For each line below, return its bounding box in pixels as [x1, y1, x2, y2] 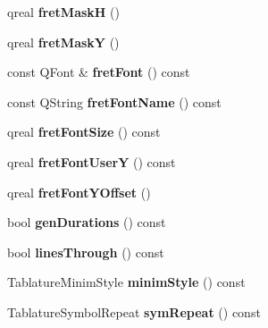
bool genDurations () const [7, 213, 166, 231]
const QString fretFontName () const [7, 92, 222, 111]
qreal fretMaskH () [7, 3, 120, 21]
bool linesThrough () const [7, 242, 164, 261]
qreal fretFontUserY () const [7, 152, 176, 171]
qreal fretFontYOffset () [7, 182, 151, 201]
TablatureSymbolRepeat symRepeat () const [7, 302, 261, 321]
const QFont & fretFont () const [7, 63, 190, 81]
